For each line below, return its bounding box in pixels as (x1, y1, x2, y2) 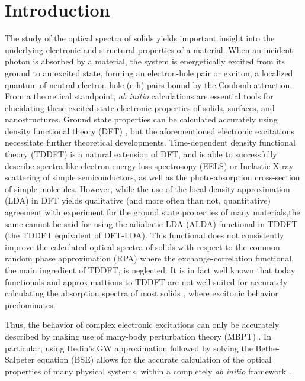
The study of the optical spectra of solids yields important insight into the (5, 32, 275, 44)
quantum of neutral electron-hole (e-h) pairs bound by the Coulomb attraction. (5, 78, 293, 91)
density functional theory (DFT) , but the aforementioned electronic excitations (5, 124, 294, 137)
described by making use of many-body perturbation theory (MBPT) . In (5, 330, 271, 342)
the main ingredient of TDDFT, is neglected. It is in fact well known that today (5, 264, 296, 276)
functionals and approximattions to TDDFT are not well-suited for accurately (5, 275, 288, 288)
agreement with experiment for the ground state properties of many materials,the (5, 206, 300, 218)
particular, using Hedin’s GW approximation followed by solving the (5, 341, 253, 354)
